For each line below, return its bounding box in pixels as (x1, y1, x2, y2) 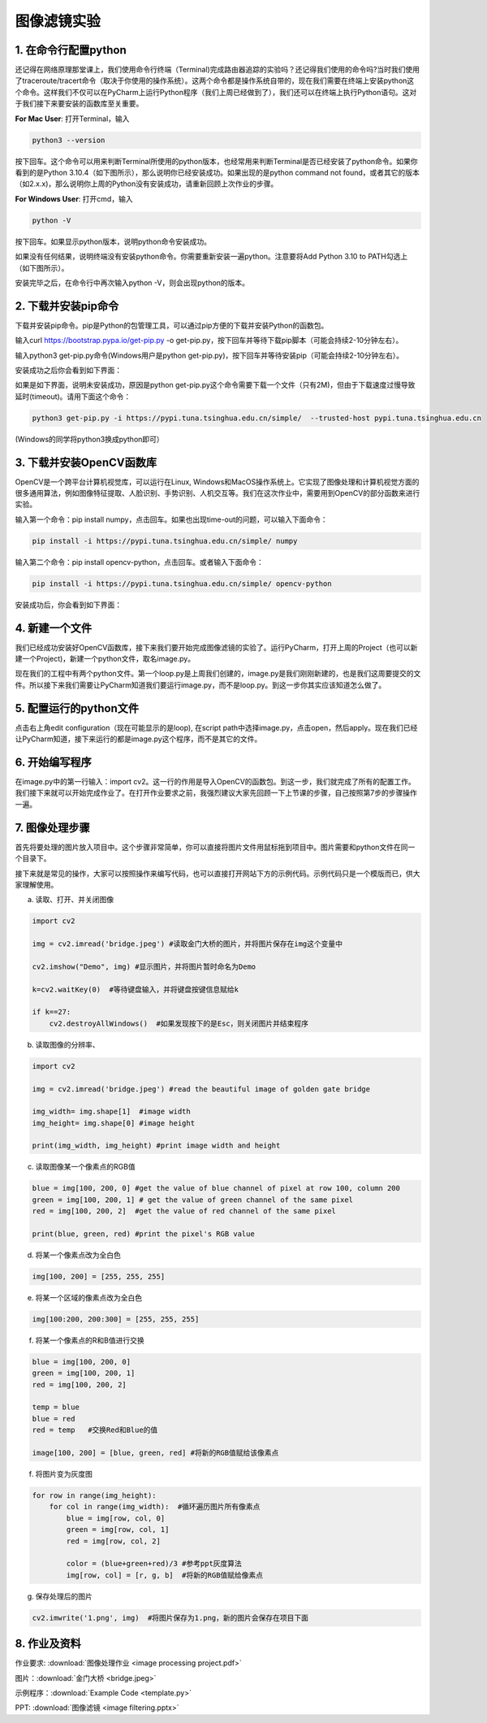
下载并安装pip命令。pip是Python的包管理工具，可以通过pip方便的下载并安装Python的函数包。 (15, 320, 329, 330)
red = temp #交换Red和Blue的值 (32, 1426, 158, 1434)
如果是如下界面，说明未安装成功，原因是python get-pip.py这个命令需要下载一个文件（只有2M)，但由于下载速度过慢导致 (15, 380, 416, 390)
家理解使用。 (15, 879, 58, 889)
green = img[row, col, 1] (66, 1525, 170, 1534)
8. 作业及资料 (15, 1637, 81, 1651)
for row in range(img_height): (32, 1491, 157, 1500)
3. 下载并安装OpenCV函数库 (15, 455, 157, 469)
